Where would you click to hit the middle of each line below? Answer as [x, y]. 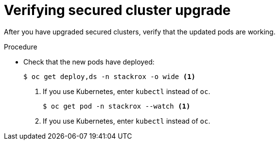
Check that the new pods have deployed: [89, 62]
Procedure [21, 47]
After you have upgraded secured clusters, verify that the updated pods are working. [140, 32]
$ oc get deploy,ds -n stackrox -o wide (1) [110, 76]
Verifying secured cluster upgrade [117, 10]
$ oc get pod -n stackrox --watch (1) [117, 106]
